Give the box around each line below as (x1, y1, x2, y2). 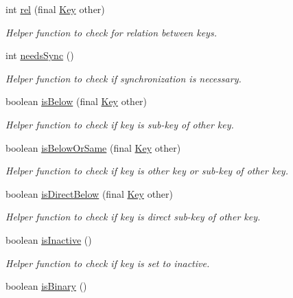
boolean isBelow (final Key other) (5, 94, 148, 108)
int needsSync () (5, 48, 74, 62)
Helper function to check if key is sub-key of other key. (5, 117, 234, 131)
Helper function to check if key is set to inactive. (5, 255, 210, 270)
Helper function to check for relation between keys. (5, 25, 217, 39)
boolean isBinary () (5, 279, 87, 293)
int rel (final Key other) (5, 2, 105, 16)
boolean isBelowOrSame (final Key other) (5, 140, 181, 154)
